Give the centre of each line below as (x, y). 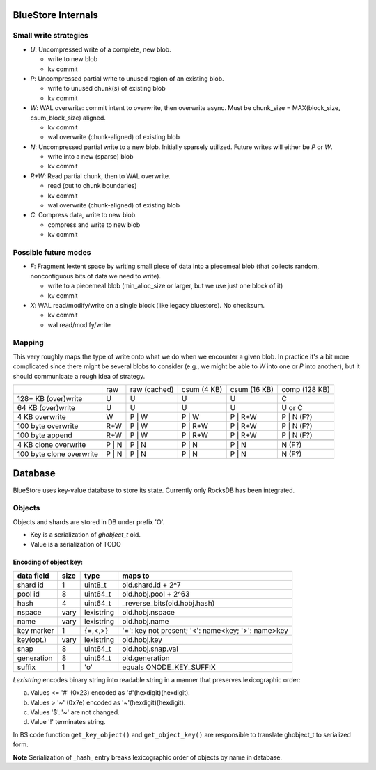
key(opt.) (32, 639)
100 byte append (45, 435)
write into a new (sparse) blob (91, 157)
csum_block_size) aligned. (68, 118)
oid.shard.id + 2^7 (151, 585)
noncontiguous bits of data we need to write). (96, 276)
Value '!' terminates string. (68, 722)
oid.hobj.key (142, 639)
